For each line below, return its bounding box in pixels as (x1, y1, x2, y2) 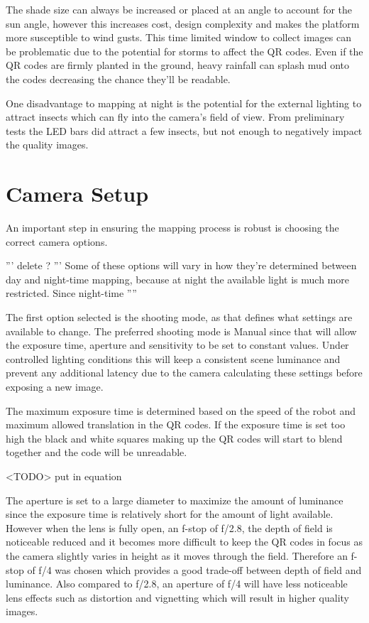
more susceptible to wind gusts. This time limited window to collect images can (6, 30, 351, 45)
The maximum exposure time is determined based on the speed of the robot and (6, 403, 356, 418)
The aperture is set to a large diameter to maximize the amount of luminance (6, 492, 343, 507)
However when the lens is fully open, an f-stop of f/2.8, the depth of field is (6, 520, 333, 535)
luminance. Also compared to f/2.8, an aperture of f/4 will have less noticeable (6, 576, 348, 591)
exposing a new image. (6, 379, 104, 394)
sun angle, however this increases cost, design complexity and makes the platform (6, 16, 360, 31)
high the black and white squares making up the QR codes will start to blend (6, 430, 343, 445)
